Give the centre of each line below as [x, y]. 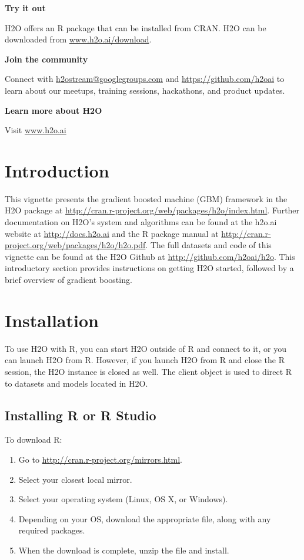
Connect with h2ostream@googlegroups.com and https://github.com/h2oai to [145, 79]
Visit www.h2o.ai [36, 130]
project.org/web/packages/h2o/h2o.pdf [75, 245]
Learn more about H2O [54, 110]
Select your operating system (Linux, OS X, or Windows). [123, 499]
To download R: [34, 439]
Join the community [46, 59]
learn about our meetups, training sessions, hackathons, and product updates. [145, 90]
